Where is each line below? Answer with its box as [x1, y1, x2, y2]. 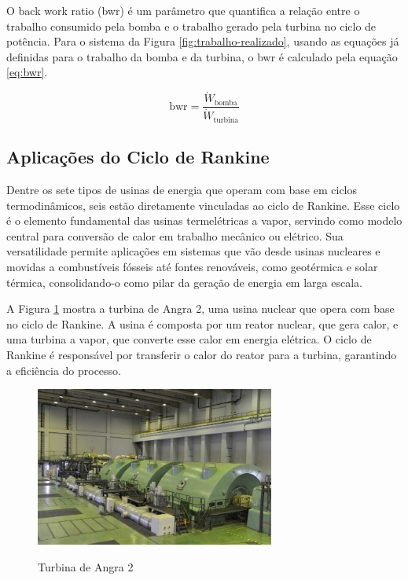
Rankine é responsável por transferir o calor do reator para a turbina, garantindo [6, 346, 397, 362]
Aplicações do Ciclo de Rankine [6, 145, 270, 169]
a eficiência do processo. [6, 362, 122, 378]
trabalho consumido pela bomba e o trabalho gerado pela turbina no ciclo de [6, 17, 377, 34]
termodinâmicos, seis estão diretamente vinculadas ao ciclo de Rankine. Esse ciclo [6, 196, 400, 213]
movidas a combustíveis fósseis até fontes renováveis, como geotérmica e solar [6, 258, 378, 274]
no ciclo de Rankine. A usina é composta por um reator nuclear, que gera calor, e [6, 315, 399, 332]
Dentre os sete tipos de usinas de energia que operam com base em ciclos [6, 181, 358, 197]
